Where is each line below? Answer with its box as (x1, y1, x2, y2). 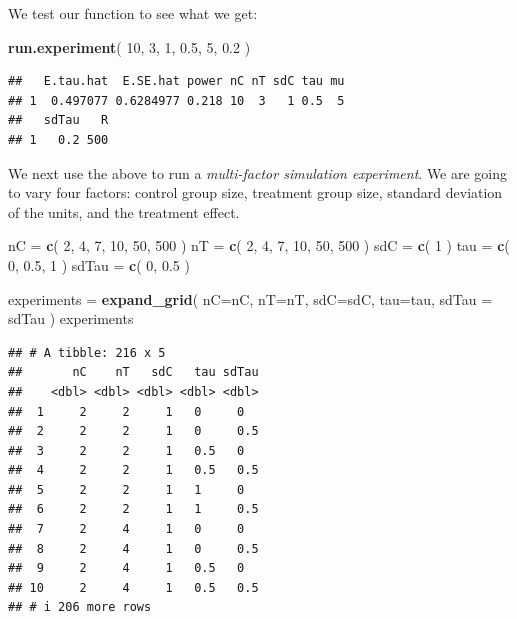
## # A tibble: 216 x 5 (8, 345, 166, 360)
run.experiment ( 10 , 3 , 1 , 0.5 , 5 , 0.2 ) (8, 36, 251, 57)
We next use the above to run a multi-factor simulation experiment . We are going (8, 162, 508, 183)
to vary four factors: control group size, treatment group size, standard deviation (8, 182, 503, 203)
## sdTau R (8, 113, 109, 128)
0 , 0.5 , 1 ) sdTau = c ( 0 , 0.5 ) (8, 254, 190, 275)
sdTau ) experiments (8, 308, 134, 329)
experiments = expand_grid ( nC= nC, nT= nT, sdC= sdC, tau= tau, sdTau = (8, 288, 493, 309)
